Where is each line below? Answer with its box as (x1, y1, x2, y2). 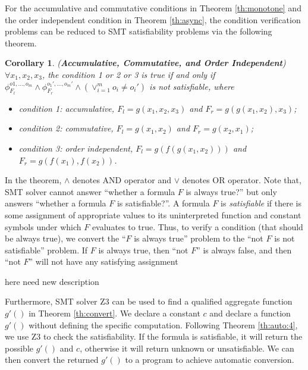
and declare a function (209, 307, 291, 319)
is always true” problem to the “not (134, 232, 263, 244)
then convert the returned (5, 353, 99, 366)
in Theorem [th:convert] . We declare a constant (29, 307, 200, 319)
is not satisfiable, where (149, 80, 234, 92)
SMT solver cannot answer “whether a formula (5, 185, 175, 197)
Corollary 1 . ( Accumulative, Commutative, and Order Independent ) (5, 57, 286, 69)
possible (5, 341, 33, 354)
